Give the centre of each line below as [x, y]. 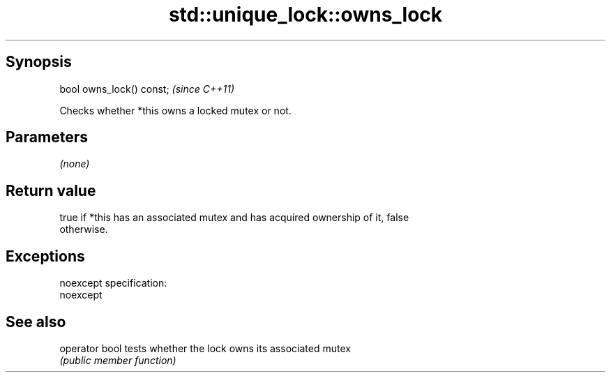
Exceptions [45, 256]
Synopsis [39, 62]
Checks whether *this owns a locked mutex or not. [175, 110]
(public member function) [118, 360]
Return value [51, 190]
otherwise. [84, 229]
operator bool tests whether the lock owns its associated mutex [205, 348]
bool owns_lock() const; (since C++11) [147, 89]
